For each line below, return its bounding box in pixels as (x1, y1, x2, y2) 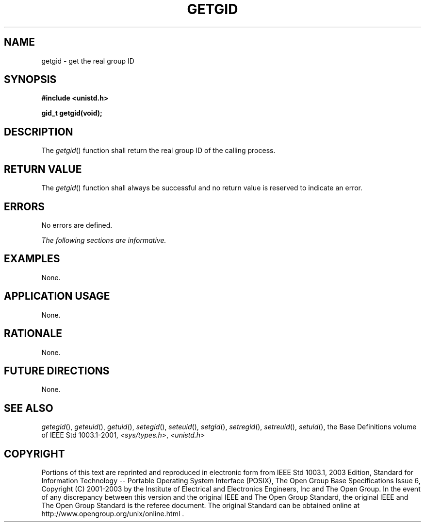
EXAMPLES (4, 253, 60, 265)
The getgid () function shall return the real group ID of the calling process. (41, 146, 276, 155)
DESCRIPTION (4, 125, 73, 138)
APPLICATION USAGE (4, 290, 110, 303)
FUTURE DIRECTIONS (4, 364, 110, 377)
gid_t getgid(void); (41, 109, 102, 118)
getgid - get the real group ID (41, 56, 134, 65)
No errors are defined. (41, 221, 113, 229)
